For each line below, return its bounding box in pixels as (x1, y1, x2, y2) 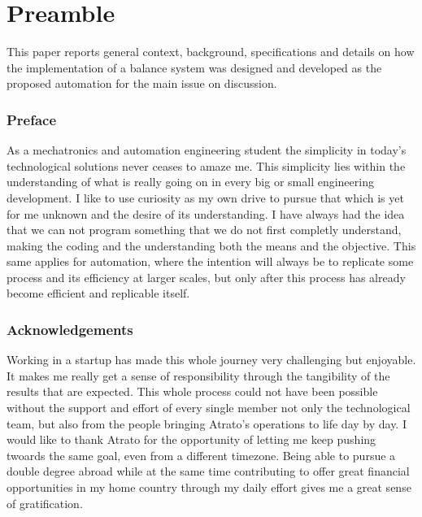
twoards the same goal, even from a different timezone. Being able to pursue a (7, 446, 396, 463)
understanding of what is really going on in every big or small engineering (7, 173, 374, 190)
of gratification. (7, 494, 83, 511)
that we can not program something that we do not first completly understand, (7, 221, 402, 238)
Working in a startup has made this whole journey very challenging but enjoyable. (7, 351, 416, 368)
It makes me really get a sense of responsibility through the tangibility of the (7, 367, 390, 384)
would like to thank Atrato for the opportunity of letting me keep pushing (7, 431, 376, 448)
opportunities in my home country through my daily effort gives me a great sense (7, 479, 411, 496)
